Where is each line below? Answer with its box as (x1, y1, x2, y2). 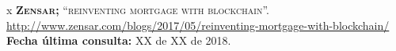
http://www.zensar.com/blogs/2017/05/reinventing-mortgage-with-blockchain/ (6, 16, 390, 33)
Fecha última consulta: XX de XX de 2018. (6, 32, 231, 49)
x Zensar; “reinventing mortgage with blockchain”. (6, 2, 269, 17)
